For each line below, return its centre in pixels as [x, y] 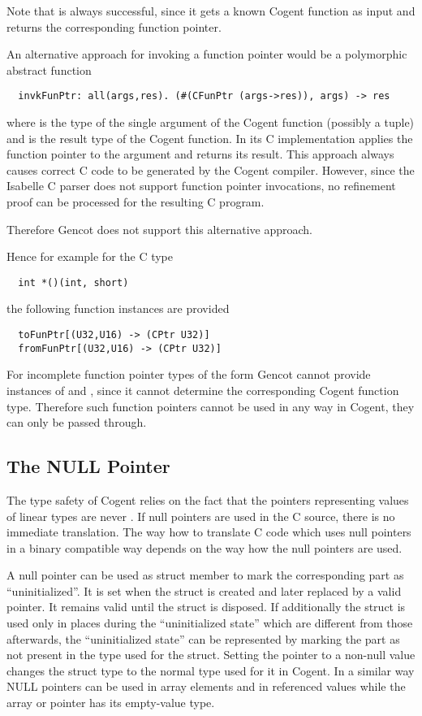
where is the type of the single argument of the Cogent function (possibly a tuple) [211, 122]
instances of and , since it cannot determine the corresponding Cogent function [203, 390]
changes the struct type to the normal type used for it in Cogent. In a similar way [211, 670]
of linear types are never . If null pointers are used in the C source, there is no [201, 516]
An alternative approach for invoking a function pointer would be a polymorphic [207, 54]
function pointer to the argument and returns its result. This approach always [200, 154]
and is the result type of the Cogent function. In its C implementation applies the [210, 138]
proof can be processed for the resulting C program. [136, 202]
